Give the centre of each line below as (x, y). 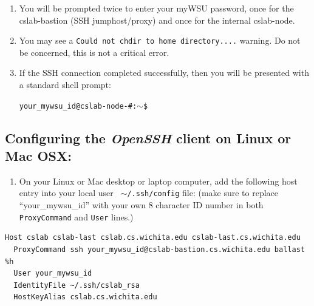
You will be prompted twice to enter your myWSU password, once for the (156, 8)
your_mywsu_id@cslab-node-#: (78, 106)
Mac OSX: (38, 156)
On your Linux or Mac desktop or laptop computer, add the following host (158, 181)
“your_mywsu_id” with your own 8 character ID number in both (141, 205)
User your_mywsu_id (53, 274)
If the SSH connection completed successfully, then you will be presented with (164, 73)
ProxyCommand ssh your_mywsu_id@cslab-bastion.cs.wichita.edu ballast (159, 249)
